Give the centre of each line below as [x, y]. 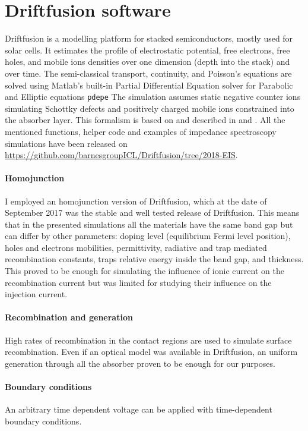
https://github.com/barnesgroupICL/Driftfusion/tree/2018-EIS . [121, 155]
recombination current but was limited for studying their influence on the [138, 282]
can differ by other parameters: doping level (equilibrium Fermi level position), [148, 236]
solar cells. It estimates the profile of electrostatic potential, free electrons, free [147, 50]
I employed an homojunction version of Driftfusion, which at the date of [136, 201]
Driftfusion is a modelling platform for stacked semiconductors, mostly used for [149, 38]
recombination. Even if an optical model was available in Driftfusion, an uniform [151, 352]
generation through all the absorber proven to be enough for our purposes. [140, 363]
